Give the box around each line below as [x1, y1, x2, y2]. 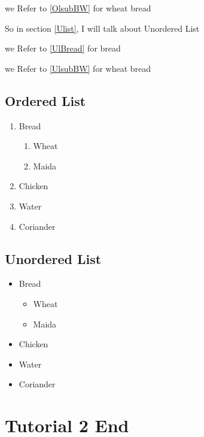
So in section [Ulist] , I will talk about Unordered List [5, 22, 200, 34]
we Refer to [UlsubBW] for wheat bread [5, 62, 151, 74]
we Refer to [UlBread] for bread [5, 42, 121, 54]
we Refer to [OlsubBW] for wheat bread [5, 2, 151, 14]
